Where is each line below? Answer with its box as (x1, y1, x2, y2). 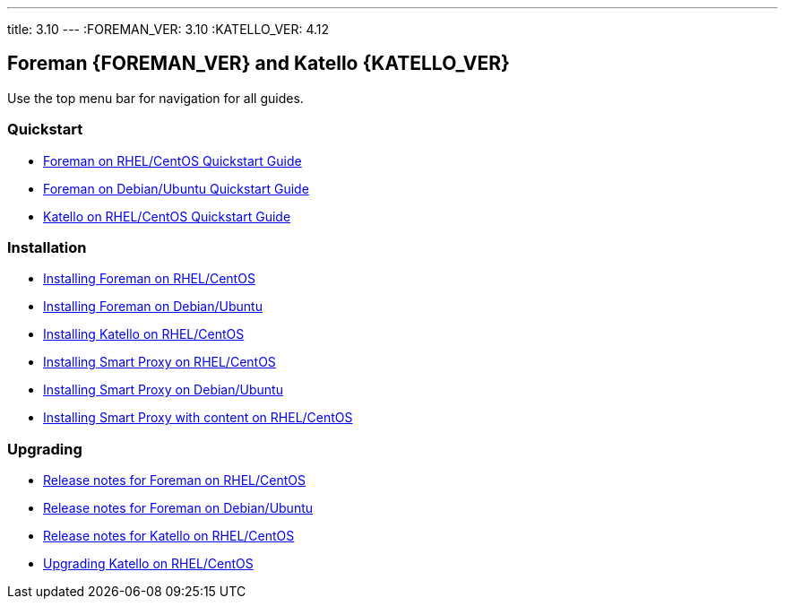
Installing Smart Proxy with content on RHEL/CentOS (43, 410, 353, 426)
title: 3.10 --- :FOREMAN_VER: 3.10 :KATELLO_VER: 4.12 (7, 22, 330, 37)
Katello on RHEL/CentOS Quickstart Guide (43, 208, 291, 224)
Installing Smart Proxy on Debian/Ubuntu (43, 382, 283, 398)
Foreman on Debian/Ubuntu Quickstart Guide (43, 180, 309, 196)
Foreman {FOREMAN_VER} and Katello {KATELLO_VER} (7, 52, 510, 75)
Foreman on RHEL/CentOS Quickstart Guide (43, 152, 302, 169)
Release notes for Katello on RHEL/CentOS (43, 528, 295, 544)
